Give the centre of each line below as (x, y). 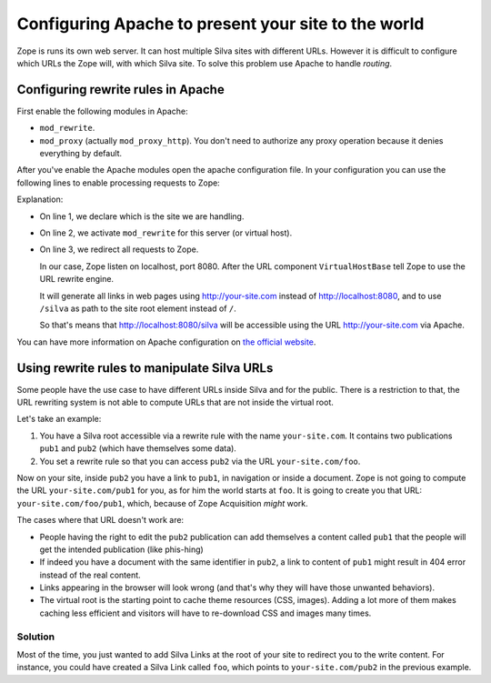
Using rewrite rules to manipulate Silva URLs (145, 368)
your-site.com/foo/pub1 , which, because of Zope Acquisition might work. (162, 503)
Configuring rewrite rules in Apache (120, 90)
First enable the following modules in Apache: (102, 111)
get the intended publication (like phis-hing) (121, 549)
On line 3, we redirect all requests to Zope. (119, 249)
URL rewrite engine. (76, 279)
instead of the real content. (90, 575)
